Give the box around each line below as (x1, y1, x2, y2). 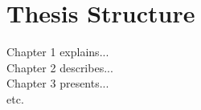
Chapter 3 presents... (6, 75, 109, 92)
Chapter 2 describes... (6, 59, 113, 75)
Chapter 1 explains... (6, 43, 109, 60)
